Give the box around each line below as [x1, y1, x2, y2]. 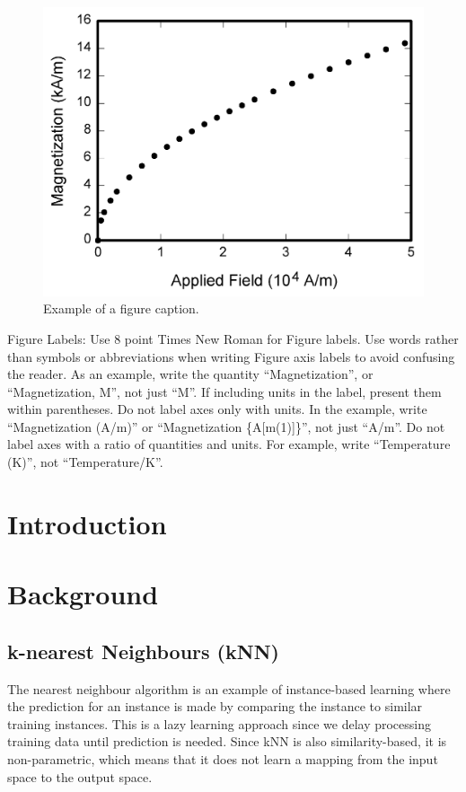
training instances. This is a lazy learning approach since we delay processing [7, 714, 432, 733]
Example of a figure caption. [43, 299, 199, 318]
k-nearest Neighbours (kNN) [7, 637, 279, 664]
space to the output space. [7, 767, 153, 786]
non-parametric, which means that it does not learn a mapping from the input [7, 749, 438, 768]
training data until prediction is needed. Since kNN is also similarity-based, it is [7, 732, 447, 751]
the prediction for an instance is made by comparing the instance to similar [7, 697, 423, 716]
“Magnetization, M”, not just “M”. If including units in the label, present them [7, 382, 442, 400]
